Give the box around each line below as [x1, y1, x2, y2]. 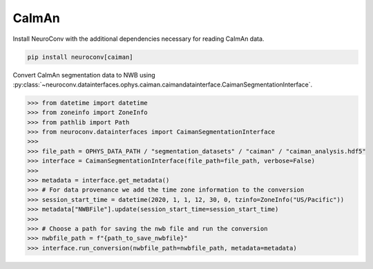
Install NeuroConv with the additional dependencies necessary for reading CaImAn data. [12, 35, 265, 43]
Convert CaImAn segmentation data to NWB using [12, 71, 155, 79]
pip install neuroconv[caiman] [27, 53, 134, 61]
